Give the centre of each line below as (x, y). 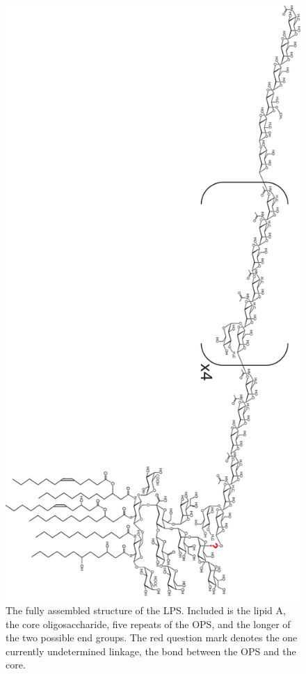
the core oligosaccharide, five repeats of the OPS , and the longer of (148, 624)
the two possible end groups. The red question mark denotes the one (152, 637)
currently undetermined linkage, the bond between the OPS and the (151, 651)
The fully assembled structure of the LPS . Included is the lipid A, (146, 610)
